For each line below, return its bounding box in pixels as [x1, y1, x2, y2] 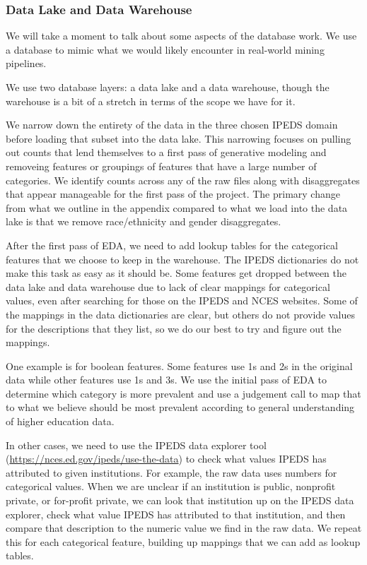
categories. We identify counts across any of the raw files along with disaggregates [6, 172, 360, 187]
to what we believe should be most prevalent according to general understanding [6, 400, 355, 415]
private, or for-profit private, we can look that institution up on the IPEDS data [6, 493, 354, 508]
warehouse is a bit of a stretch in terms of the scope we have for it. [6, 93, 296, 108]
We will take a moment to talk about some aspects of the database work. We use [6, 28, 357, 43]
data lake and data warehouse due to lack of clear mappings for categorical [6, 279, 330, 294]
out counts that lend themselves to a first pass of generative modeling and [6, 145, 327, 160]
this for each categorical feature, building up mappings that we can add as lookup [6, 534, 361, 549]
